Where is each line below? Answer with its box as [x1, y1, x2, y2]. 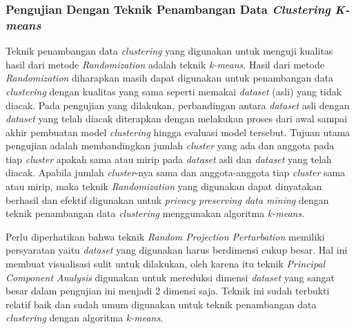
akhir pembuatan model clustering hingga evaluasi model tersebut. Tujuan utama [6, 124, 350, 139]
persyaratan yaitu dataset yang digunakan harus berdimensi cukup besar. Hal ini [6, 243, 348, 257]
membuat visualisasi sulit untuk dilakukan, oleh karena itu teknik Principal [6, 256, 326, 271]
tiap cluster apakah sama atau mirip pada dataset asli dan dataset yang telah [6, 151, 332, 166]
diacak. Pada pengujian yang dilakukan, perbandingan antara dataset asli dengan [6, 97, 350, 112]
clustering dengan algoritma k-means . [6, 310, 164, 325]
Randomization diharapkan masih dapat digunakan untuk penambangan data [6, 70, 334, 85]
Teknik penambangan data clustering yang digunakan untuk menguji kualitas [6, 44, 333, 58]
